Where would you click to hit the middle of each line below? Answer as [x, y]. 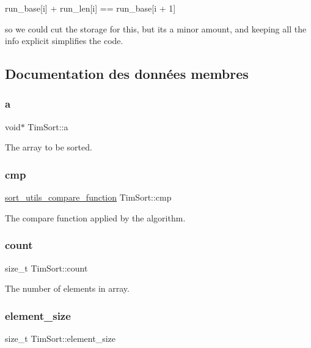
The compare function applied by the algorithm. [95, 217]
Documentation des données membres [127, 74]
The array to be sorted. [49, 147]
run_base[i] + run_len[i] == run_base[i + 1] [90, 8]
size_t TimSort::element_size [60, 338]
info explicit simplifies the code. [64, 41]
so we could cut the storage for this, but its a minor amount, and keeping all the [156, 28]
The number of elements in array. [67, 288]
